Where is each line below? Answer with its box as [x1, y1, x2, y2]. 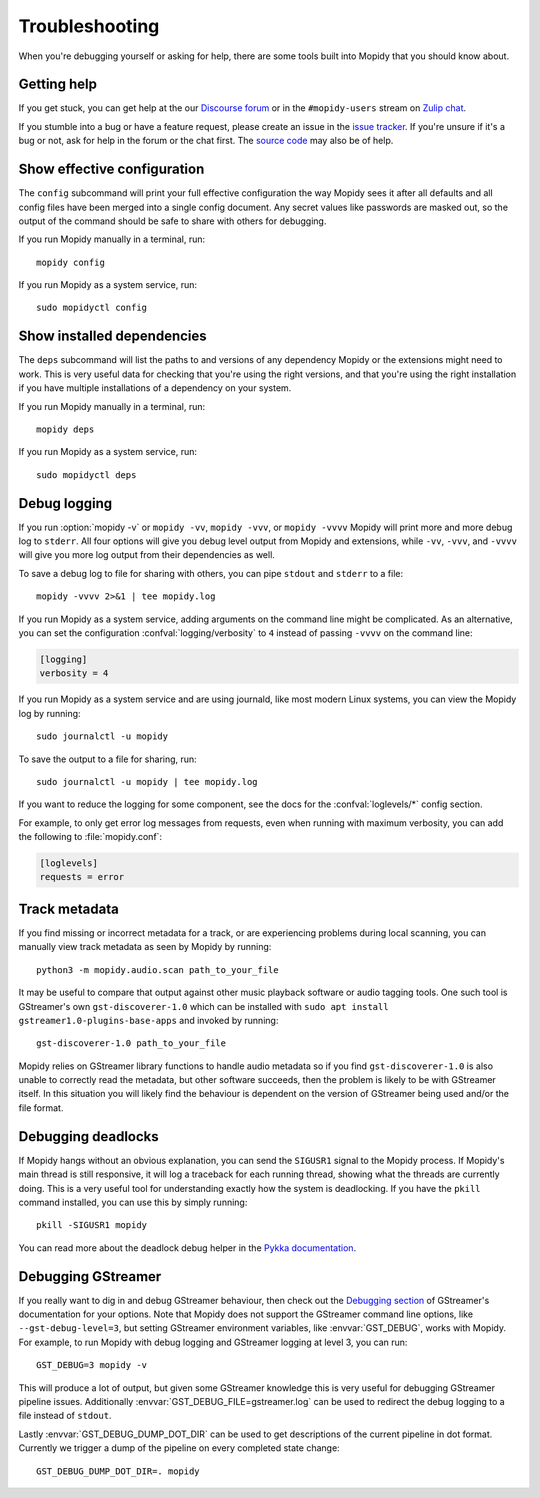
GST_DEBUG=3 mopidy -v [36, 1360, 148, 1371]
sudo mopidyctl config [36, 302, 148, 314]
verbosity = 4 [39, 668, 109, 679]
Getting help [18, 76, 97, 93]
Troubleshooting [18, 15, 160, 37]
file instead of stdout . [18, 1410, 112, 1422]
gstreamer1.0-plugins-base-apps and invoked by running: [18, 1014, 279, 1026]
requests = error [39, 871, 125, 883]
